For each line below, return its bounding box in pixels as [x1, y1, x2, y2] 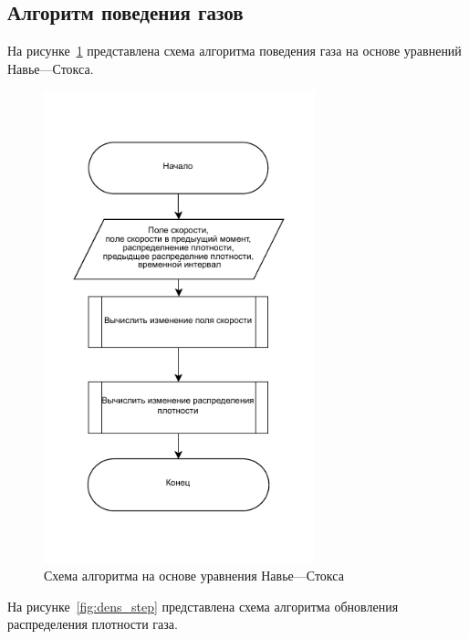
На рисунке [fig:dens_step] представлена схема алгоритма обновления [7, 596, 399, 615]
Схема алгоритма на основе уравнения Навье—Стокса [44, 566, 344, 585]
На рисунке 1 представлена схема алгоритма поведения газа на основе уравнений [7, 41, 462, 60]
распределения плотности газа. [7, 614, 178, 634]
